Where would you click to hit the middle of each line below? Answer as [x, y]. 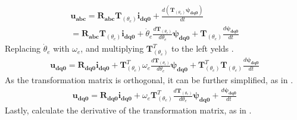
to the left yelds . [203, 48]
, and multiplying [112, 48]
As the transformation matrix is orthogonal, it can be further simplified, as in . [149, 80]
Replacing [23, 48]
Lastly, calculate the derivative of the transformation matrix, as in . [128, 110]
